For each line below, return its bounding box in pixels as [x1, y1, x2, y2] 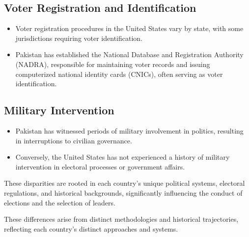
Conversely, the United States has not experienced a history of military [15, 152, 230, 162]
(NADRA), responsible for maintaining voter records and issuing [15, 59, 210, 69]
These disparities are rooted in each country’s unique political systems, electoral [4, 178, 245, 188]
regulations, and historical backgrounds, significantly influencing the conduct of [4, 187, 243, 198]
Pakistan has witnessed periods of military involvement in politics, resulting [15, 125, 244, 135]
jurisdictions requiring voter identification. [15, 33, 142, 43]
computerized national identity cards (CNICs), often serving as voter [15, 68, 223, 79]
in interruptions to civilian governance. [15, 135, 132, 145]
